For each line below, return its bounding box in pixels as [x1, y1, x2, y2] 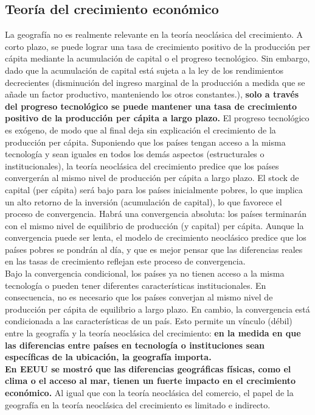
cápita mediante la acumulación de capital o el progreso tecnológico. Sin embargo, [5, 52, 310, 65]
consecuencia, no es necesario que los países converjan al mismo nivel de [5, 291, 273, 303]
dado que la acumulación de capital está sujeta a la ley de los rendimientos [5, 63, 284, 76]
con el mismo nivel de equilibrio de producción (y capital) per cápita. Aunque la [5, 219, 304, 232]
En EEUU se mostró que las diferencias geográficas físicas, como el [5, 362, 291, 375]
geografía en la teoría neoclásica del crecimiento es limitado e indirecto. [5, 398, 271, 411]
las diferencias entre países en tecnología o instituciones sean [5, 338, 265, 351]
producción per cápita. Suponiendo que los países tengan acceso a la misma [5, 135, 286, 148]
